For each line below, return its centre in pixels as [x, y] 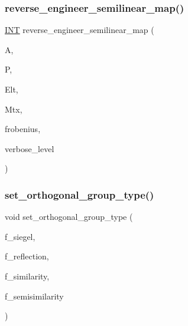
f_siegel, [20, 236]
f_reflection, [27, 256]
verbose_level [30, 148]
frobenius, [23, 129]
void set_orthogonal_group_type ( [69, 217]
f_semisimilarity [34, 296]
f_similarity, [27, 276]
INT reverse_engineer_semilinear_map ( [80, 30]
